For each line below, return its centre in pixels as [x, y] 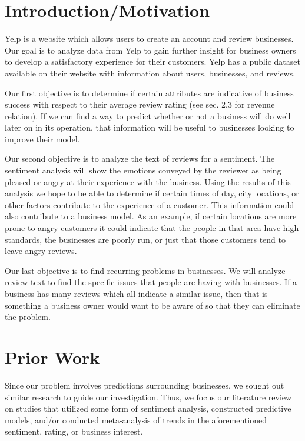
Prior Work [52, 357]
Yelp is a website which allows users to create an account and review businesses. [149, 39]
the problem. [28, 317]
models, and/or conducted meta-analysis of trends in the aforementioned [136, 420]
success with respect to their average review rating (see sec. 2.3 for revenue [140, 104]
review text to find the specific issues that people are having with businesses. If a [151, 282]
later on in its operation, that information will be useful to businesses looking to [150, 127]
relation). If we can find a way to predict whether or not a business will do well [148, 116]
